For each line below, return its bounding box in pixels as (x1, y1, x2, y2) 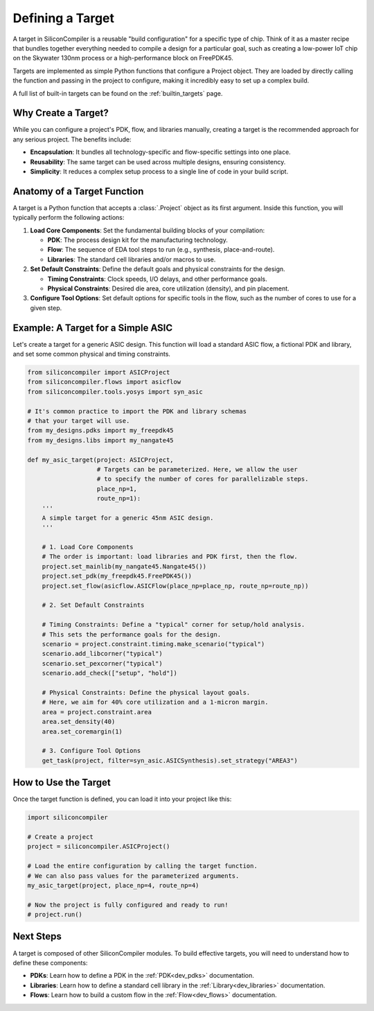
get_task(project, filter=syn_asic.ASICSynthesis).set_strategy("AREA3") (42, 757, 298, 764)
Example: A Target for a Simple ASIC (12, 322, 173, 334)
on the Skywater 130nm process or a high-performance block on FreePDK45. (12, 54, 233, 62)
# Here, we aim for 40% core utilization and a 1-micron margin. (42, 698, 269, 707)
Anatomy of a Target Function (12, 185, 144, 197)
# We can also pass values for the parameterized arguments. (27, 872, 240, 880)
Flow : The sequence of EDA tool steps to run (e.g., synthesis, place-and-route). (47, 245, 275, 254)
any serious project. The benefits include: (12, 135, 132, 144)
